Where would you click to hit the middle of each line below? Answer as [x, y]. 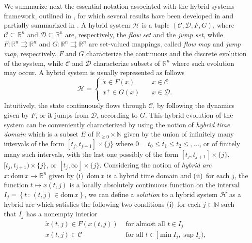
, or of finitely [220, 143]
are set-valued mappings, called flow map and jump [165, 44]
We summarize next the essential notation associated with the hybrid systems [119, 6]
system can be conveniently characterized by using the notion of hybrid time [117, 124]
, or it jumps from [62, 115]
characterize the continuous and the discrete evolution [166, 53]
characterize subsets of [127, 63]
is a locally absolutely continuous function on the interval [155, 185]
